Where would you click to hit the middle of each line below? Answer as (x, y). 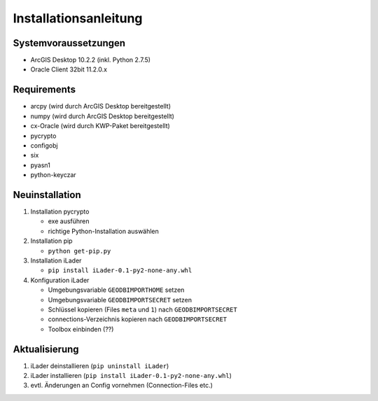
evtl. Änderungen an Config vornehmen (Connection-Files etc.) (122, 386)
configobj (44, 145)
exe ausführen (69, 221)
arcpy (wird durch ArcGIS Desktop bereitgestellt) (101, 106)
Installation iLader (56, 260)
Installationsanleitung (78, 18)
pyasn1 (40, 165)
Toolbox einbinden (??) (81, 329)
